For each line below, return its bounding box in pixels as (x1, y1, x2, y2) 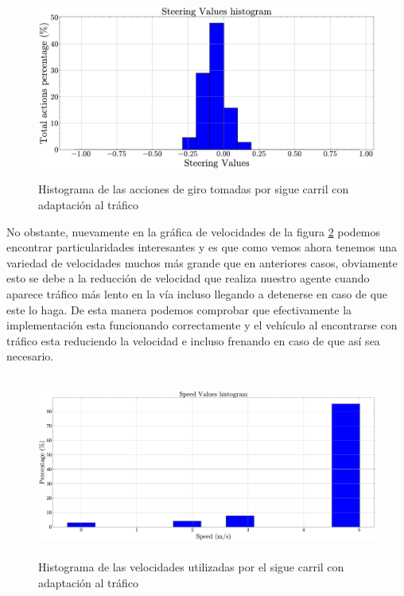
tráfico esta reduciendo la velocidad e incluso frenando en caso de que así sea (6, 332, 380, 349)
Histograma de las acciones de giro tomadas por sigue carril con (38, 181, 349, 197)
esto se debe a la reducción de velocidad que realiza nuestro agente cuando (6, 270, 370, 286)
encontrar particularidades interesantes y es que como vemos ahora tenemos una (6, 239, 398, 255)
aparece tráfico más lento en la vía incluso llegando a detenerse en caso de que (6, 285, 388, 302)
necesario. (6, 348, 54, 364)
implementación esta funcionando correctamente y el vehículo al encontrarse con (6, 317, 398, 333)
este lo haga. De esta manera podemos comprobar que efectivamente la (6, 301, 352, 317)
